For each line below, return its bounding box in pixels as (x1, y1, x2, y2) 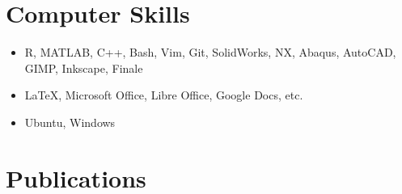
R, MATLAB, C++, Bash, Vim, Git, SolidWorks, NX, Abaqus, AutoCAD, (24, 44, 396, 61)
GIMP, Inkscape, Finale (24, 59, 143, 76)
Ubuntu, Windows (24, 113, 116, 130)
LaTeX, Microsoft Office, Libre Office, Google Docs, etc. (24, 86, 303, 103)
